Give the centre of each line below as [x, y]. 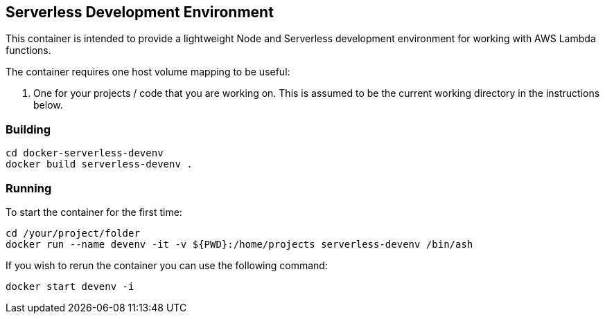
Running [29, 188]
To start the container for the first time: [94, 212]
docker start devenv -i [70, 286]
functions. [28, 51]
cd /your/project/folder [73, 233]
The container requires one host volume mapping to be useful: [148, 72]
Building [28, 129]
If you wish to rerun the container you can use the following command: [167, 265]
